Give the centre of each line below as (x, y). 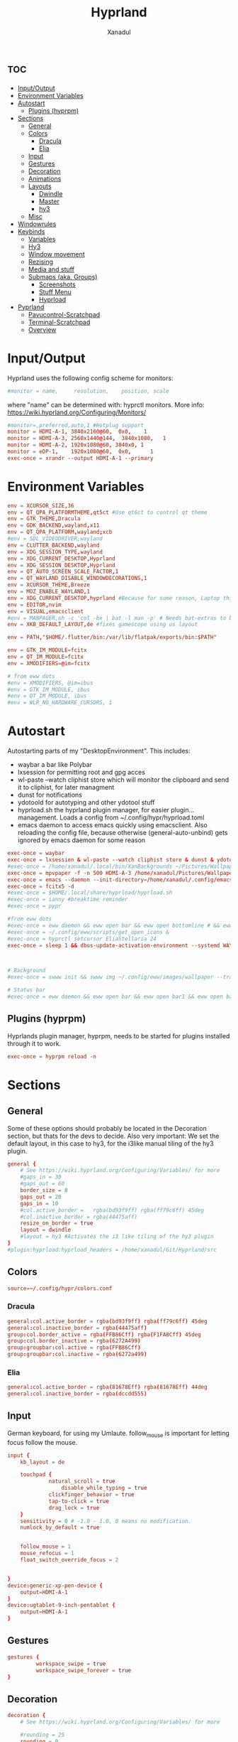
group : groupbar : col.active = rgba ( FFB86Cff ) (74, 1348)
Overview (42, 329)
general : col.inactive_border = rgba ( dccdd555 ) (77, 1394)
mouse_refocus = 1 (47, 1554)
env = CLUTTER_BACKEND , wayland (53, 545)
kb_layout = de (42, 1462)
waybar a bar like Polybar (55, 765)
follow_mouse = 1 (46, 1547)
